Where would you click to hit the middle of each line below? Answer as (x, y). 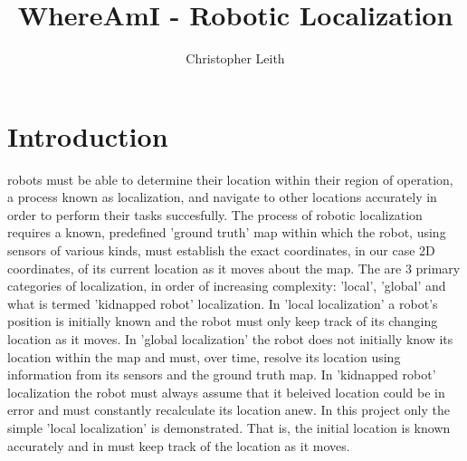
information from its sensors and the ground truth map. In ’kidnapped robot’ (222, 375)
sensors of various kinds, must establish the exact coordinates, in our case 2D (221, 250)
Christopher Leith (235, 58)
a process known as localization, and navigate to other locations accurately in (222, 197)
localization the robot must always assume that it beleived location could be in (226, 392)
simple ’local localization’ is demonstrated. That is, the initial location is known (229, 427)
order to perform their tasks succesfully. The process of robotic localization (215, 214)
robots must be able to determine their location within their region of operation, (230, 179)
